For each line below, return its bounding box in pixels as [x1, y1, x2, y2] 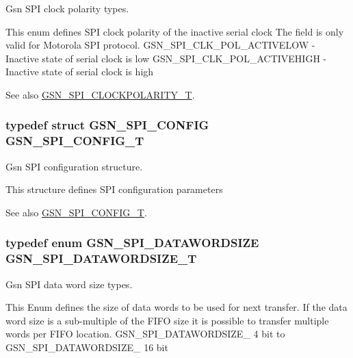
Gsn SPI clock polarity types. [5, 1, 129, 15]
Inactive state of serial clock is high [5, 64, 154, 79]
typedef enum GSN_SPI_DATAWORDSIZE [5, 234, 259, 251]
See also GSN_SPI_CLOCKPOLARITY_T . [5, 87, 195, 101]
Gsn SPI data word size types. [5, 277, 133, 291]
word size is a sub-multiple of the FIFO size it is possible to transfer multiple [5, 313, 329, 327]
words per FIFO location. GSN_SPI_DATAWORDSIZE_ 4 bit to [5, 327, 285, 341]
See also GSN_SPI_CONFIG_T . [5, 205, 147, 219]
